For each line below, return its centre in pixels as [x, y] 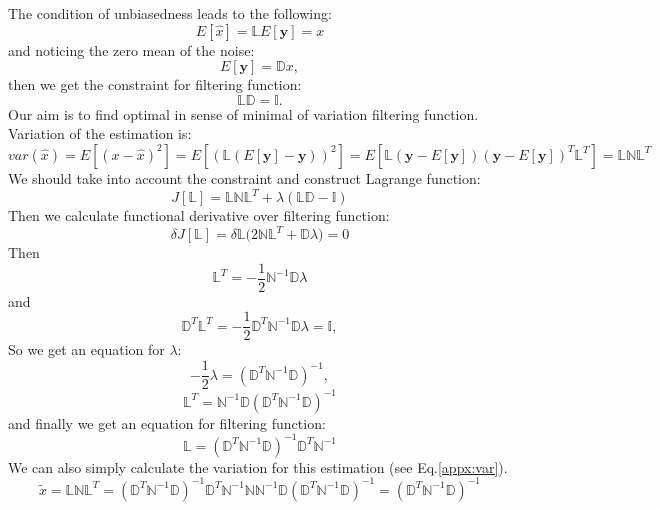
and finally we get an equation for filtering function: [167, 422]
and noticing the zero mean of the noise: [131, 49]
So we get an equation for [86, 349]
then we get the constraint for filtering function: [155, 84]
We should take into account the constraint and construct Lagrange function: [244, 177]
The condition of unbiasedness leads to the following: [170, 13]
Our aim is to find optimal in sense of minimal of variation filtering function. [243, 113]
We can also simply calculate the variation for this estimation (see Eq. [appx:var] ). [258, 466]
